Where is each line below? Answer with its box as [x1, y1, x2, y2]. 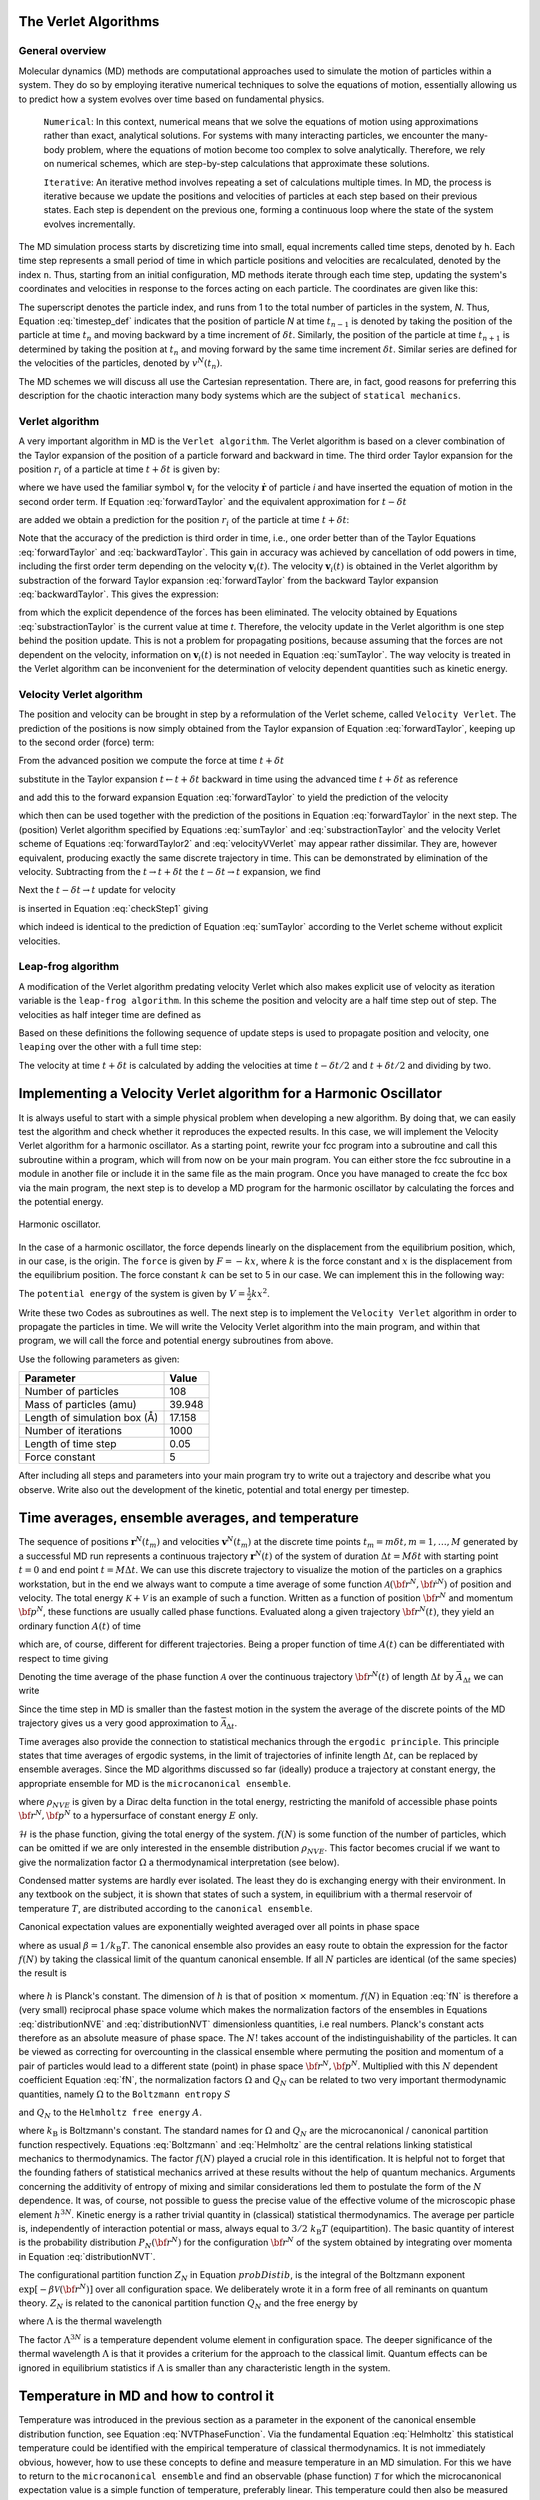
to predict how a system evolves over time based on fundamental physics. [18, 93, 325, 105]
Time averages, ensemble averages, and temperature [18, 1510, 359, 1527]
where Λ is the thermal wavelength [18, 2315, 162, 2327]
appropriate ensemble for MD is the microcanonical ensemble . [18, 1777, 292, 1789]
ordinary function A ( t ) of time [18, 1620, 142, 1632]
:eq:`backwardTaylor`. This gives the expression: [18, 588, 219, 600]
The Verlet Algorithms [18, 13, 160, 30]
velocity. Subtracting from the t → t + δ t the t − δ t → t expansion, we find [18, 866, 321, 878]
